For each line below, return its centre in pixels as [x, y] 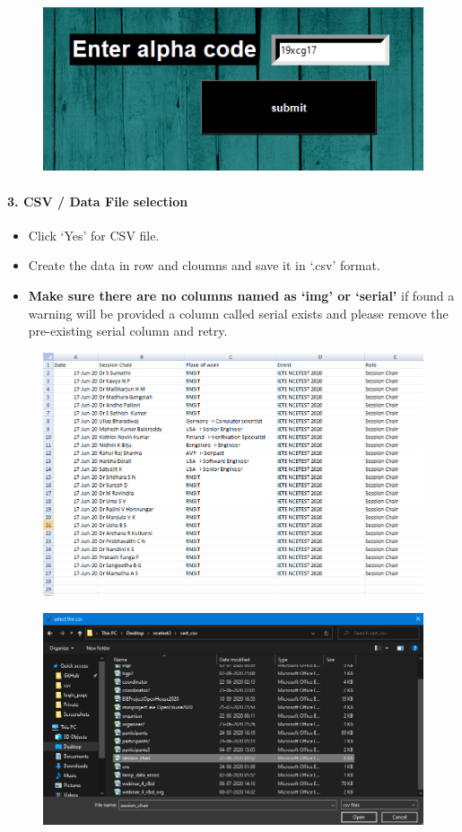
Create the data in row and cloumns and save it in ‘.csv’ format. [204, 265]
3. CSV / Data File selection [98, 201]
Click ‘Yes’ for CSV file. [94, 235]
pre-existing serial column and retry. [128, 331]
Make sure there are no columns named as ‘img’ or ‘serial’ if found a [241, 295]
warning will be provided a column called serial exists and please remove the [238, 313]
